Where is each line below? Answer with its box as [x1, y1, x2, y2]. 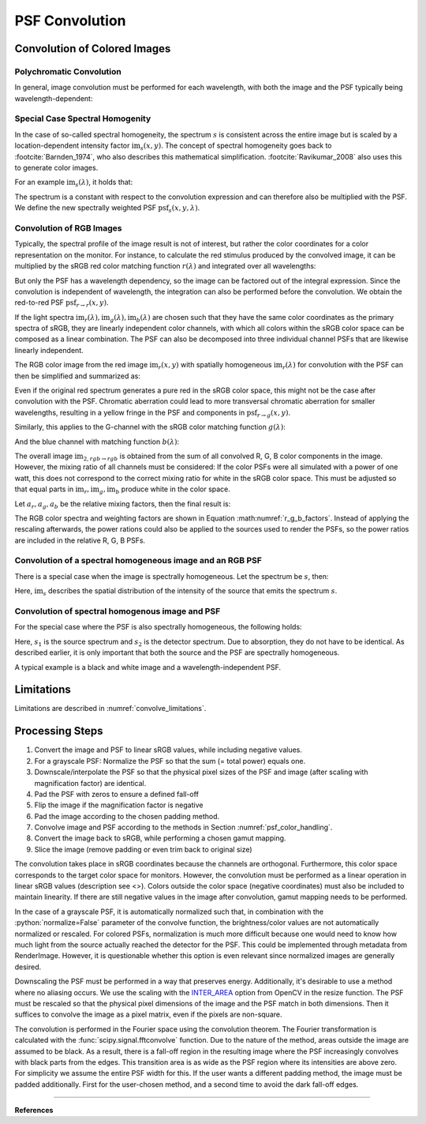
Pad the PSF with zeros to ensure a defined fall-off [34, 789, 199, 799]
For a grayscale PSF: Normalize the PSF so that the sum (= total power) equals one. [34, 756, 306, 765]
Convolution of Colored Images [14, 42, 171, 55]
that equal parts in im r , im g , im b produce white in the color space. [14, 484, 230, 495]
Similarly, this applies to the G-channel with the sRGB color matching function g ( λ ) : [14, 423, 286, 432]
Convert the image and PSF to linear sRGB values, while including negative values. [34, 745, 303, 754]
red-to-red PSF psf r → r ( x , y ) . [14, 298, 110, 310]
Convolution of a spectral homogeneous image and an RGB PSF [14, 555, 262, 566]
